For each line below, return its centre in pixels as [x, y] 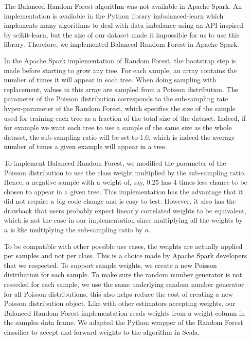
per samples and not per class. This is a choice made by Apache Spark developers [125, 255]
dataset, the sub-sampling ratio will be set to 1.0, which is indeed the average [119, 137]
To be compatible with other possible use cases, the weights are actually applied [123, 246]
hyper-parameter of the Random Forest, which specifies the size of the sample [120, 108]
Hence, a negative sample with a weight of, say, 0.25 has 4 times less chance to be [126, 182]
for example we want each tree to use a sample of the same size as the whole [118, 127]
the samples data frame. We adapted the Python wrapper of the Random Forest [124, 322]
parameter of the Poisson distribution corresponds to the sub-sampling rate [116, 99]
